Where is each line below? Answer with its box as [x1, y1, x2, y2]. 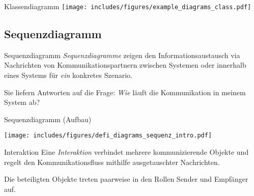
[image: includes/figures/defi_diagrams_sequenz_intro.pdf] [4, 132, 212, 139]
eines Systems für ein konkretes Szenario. [4, 70, 132, 80]
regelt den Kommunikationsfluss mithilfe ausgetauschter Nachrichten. [4, 156, 220, 167]
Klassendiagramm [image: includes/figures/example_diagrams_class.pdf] [4, 1, 251, 11]
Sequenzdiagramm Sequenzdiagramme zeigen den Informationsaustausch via [4, 49, 240, 60]
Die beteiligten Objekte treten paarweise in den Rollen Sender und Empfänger [4, 174, 248, 184]
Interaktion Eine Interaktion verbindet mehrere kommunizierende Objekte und [4, 147, 249, 157]
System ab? [4, 97, 40, 107]
